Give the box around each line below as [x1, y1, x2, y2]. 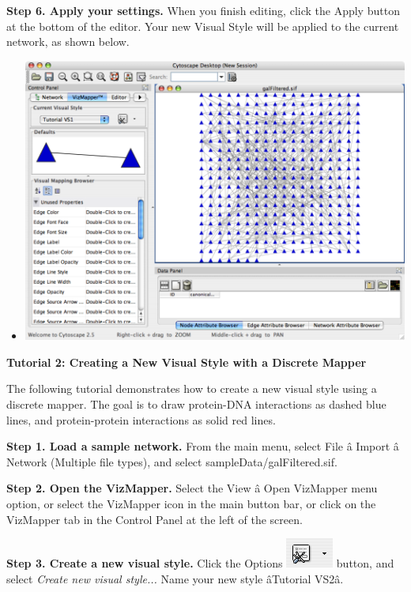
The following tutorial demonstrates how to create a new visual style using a [6, 380, 377, 397]
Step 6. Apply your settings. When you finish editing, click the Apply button [6, 2, 400, 18]
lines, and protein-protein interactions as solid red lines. [6, 411, 276, 428]
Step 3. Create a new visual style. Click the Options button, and [6, 555, 394, 571]
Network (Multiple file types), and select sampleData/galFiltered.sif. [6, 453, 337, 469]
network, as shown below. [6, 33, 130, 50]
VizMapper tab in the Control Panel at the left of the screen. [6, 511, 303, 527]
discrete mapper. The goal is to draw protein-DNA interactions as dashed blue [6, 395, 386, 412]
